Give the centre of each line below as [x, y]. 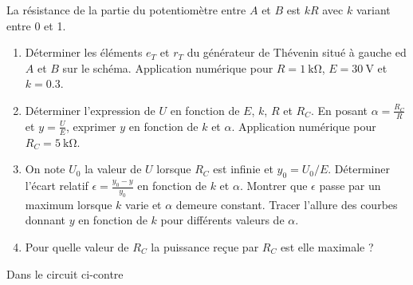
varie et [144, 204]
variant [373, 10]
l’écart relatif [57, 186]
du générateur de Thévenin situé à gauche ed [297, 52]
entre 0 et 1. [36, 25]
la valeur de [113, 169]
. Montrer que [273, 186]
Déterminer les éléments [84, 52]
